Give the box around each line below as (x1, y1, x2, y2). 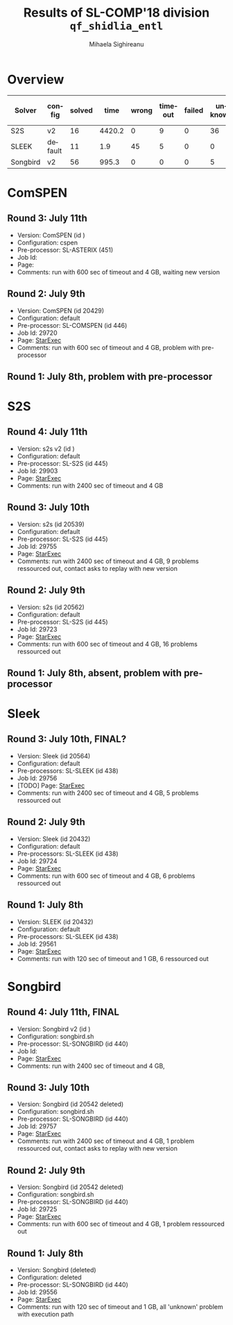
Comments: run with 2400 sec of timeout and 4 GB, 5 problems (17, 788, 199, 797)
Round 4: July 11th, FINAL (7, 1006, 120, 1018)
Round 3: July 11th (7, 212, 88, 224)
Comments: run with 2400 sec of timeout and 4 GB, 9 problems (17, 557, 199, 565)
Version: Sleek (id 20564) (17, 751, 91, 760)
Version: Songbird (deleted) (17, 1265, 96, 1274)
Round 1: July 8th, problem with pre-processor (7, 370, 213, 383)
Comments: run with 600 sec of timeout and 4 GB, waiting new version (17, 267, 221, 276)
